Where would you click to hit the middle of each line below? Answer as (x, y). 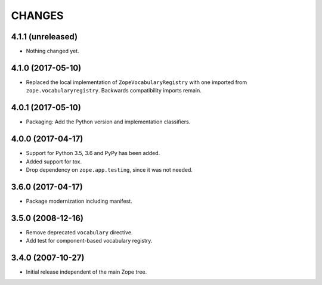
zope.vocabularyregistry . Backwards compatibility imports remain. (114, 91)
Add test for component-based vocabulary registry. (89, 241)
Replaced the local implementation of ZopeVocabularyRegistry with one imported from (137, 82)
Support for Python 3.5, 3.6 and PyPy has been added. (93, 153)
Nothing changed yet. (53, 51)
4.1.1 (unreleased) (44, 37)
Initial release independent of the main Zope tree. (86, 272)
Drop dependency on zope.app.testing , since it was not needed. (109, 169)
